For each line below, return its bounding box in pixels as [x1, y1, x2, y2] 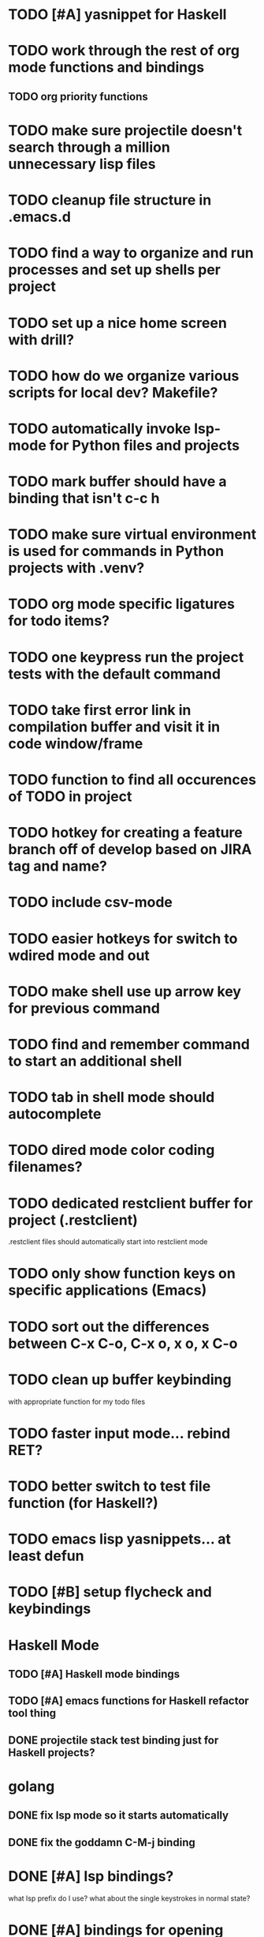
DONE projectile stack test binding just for [8, 1733, 219, 1747]
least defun [8, 1547, 84, 1565]
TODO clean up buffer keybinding [8, 1371, 232, 1388]
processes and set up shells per [8, 261, 221, 279]
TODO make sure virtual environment [8, 525, 257, 543]
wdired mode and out [8, 946, 150, 965]
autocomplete [8, 1105, 102, 1123]
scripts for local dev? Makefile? [8, 383, 218, 401]
